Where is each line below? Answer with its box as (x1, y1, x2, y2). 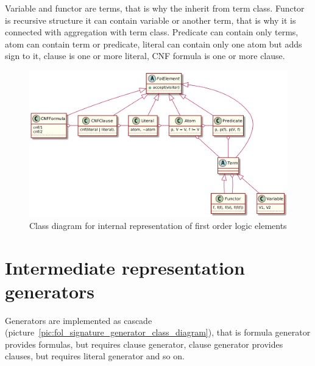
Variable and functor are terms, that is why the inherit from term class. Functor (5, 2, 305, 14)
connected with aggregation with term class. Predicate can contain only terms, (5, 26, 299, 38)
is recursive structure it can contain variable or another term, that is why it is (5, 13, 296, 26)
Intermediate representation (5, 255, 245, 280)
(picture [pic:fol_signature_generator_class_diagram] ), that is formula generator (5, 326, 311, 339)
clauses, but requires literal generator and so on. (5, 350, 185, 362)
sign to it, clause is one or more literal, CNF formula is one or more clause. (5, 49, 285, 62)
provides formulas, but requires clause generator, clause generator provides (5, 337, 283, 350)
